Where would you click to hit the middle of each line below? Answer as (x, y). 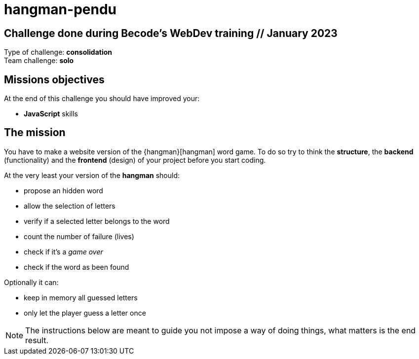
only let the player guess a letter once (85, 313)
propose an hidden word (63, 190)
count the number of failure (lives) (79, 236)
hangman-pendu (60, 9)
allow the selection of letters (70, 206)
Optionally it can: (31, 282)
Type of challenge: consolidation (58, 52)
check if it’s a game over (63, 251)
